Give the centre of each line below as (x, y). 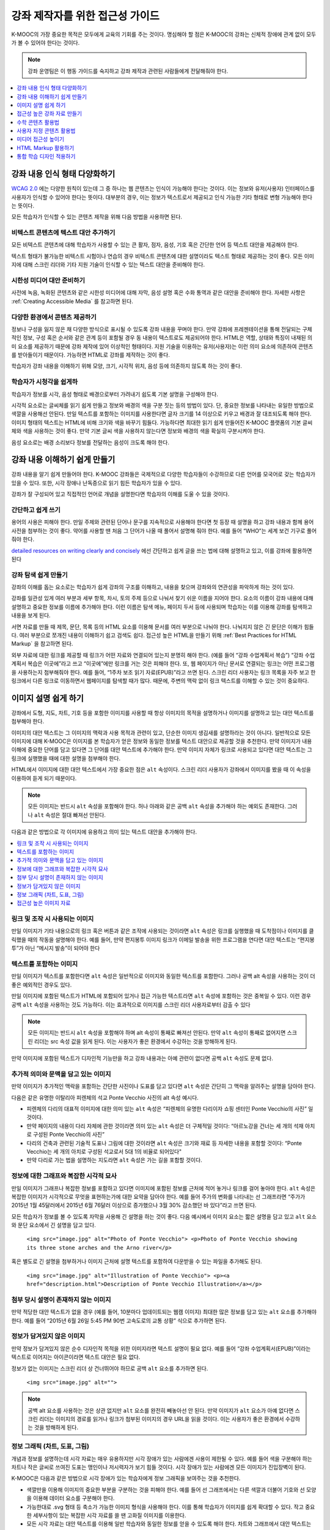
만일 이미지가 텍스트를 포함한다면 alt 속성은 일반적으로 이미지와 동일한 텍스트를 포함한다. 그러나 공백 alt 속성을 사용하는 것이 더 (163, 976)
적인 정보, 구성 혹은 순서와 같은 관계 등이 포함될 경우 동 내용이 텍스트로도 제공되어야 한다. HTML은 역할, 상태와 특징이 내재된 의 (162, 338)
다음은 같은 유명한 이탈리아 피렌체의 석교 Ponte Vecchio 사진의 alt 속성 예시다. (105, 1097)
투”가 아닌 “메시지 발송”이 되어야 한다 (56, 948)
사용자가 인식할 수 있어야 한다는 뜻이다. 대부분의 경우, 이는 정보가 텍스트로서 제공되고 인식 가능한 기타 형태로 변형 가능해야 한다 (162, 197)
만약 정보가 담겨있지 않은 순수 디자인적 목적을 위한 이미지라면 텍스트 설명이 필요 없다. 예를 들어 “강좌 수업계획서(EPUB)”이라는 (161, 1348)
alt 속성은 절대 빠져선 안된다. (70, 815)
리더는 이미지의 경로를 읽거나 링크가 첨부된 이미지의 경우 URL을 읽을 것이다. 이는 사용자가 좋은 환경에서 (161, 1419)
